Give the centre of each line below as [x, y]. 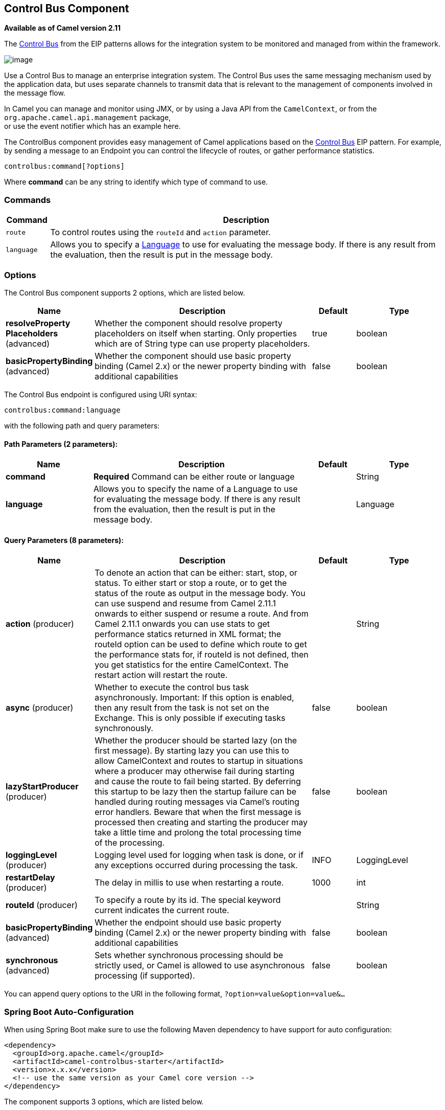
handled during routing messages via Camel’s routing [197, 802]
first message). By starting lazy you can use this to [192, 751]
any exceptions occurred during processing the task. [196, 865]
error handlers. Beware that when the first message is [198, 812]
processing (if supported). [145, 976]
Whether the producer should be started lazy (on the [196, 741]
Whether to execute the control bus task [172, 687]
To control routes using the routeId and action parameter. [160, 232]
